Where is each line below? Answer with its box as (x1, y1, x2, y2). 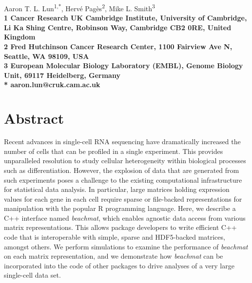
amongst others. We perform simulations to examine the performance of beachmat (4, 241, 248, 251)
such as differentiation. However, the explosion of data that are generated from (4, 165, 239, 175)
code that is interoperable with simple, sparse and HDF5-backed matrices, (4, 232, 225, 242)
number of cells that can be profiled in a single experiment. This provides (4, 146, 223, 156)
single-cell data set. (4, 270, 61, 280)
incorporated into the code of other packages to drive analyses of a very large (4, 260, 234, 270)
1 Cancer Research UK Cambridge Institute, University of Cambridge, (4, 13, 247, 23)
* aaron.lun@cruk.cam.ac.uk (4, 79, 100, 90)
